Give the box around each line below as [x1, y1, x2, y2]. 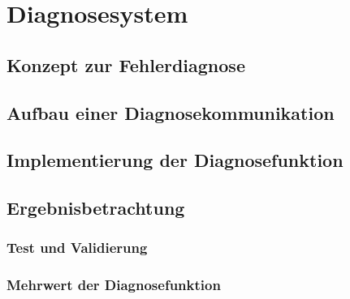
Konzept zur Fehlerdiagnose [6, 52, 245, 77]
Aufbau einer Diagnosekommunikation [6, 100, 335, 125]
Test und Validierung [6, 237, 148, 258]
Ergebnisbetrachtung [6, 195, 185, 220]
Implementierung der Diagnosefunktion [6, 147, 344, 173]
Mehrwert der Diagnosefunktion [6, 275, 221, 295]
